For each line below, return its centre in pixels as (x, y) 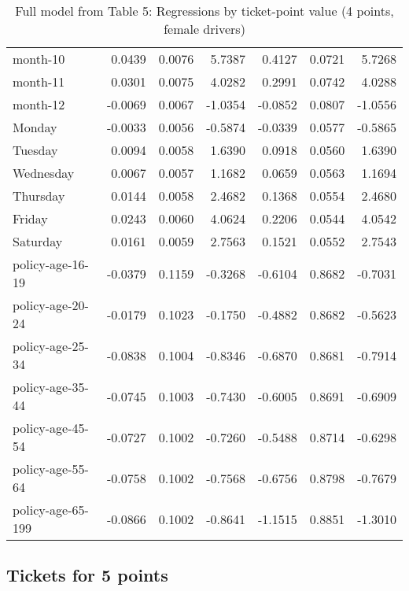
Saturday (38, 241)
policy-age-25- (51, 346)
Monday (35, 127)
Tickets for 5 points (87, 575)
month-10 (39, 59)
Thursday (39, 196)
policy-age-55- (51, 469)
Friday (30, 218)
